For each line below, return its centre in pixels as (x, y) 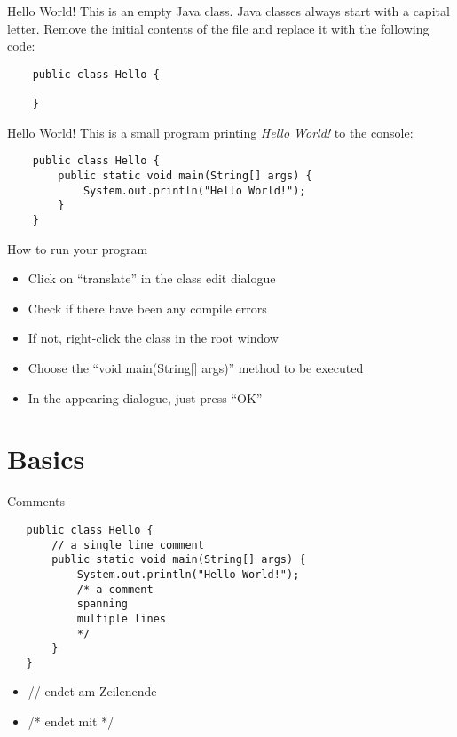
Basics (46, 459)
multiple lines (121, 618)
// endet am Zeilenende (92, 691)
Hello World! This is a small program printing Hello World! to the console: (210, 132)
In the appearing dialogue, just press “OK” (145, 397)
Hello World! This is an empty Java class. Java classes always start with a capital (228, 11)
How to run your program (78, 248)
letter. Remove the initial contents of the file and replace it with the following (218, 28)
